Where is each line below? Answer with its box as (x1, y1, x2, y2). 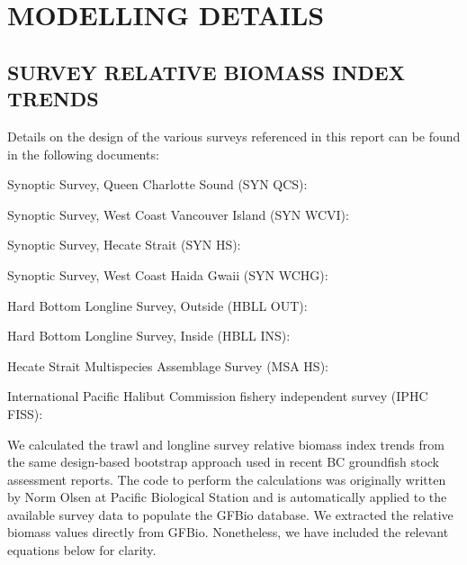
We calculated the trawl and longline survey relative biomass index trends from (7, 434, 445, 453)
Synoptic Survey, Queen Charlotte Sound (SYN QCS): (7, 175, 308, 194)
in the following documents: (7, 144, 159, 163)
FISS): (7, 404, 43, 423)
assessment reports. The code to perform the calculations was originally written (7, 469, 446, 488)
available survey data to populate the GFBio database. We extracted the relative (7, 505, 454, 524)
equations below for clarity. (7, 541, 157, 560)
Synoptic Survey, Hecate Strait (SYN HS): (7, 235, 241, 254)
